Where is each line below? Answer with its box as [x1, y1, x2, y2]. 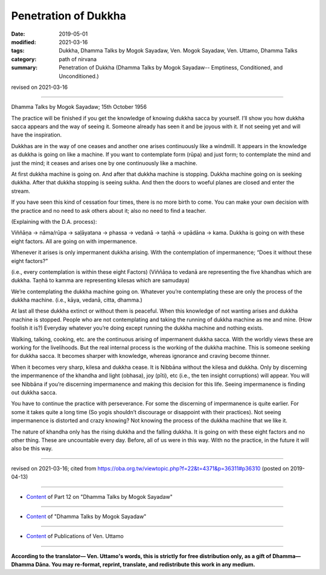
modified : [11, 38, 36, 45]
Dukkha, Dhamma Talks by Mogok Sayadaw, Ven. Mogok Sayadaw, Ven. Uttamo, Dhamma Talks [59, 47, 298, 54]
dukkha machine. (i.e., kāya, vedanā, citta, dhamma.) [11, 296, 143, 304]
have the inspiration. [11, 131, 62, 138]
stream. [11, 187, 30, 195]
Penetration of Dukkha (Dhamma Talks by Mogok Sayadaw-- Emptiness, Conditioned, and [59, 64, 283, 71]
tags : [11, 47, 25, 54]
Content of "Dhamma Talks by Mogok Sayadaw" [26, 513, 147, 520]
